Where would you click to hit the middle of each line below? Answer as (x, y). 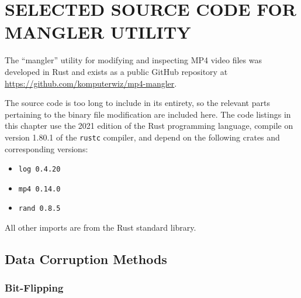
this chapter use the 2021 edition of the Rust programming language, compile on (149, 126)
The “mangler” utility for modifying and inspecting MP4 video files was (133, 60)
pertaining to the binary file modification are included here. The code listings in (148, 114)
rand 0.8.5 (39, 209)
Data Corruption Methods (86, 259)
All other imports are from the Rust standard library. (101, 227)
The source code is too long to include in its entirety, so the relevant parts (137, 103)
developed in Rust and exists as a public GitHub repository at (116, 71)
